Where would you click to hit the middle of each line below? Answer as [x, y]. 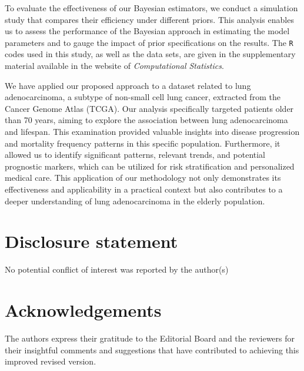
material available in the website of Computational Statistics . [114, 66]
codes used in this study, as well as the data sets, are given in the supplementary [150, 54]
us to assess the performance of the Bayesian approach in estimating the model [147, 31]
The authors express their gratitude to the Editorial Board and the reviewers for [150, 338]
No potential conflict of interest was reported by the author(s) [117, 269]
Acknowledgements [83, 310]
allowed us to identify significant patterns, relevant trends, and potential [135, 155]
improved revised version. [51, 361]
